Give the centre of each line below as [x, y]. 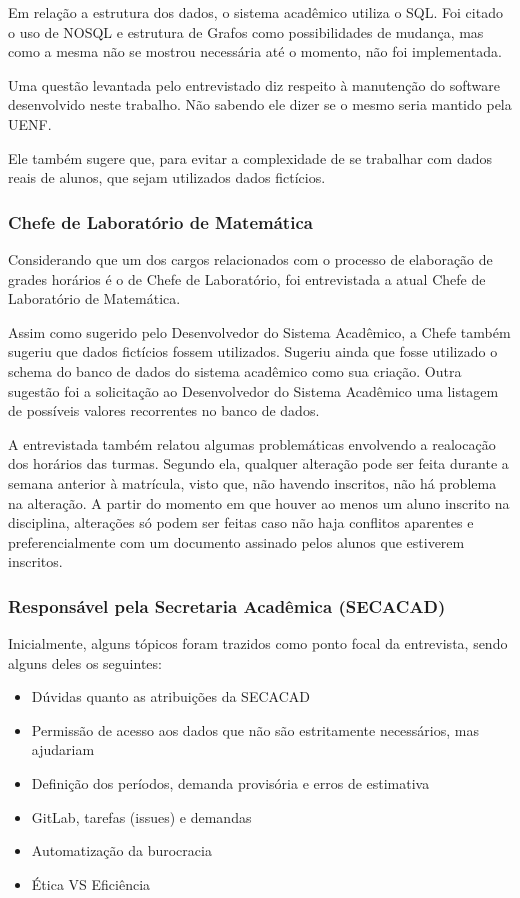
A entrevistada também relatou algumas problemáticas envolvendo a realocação [252, 443]
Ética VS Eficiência [91, 883]
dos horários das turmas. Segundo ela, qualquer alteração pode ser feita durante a [258, 463]
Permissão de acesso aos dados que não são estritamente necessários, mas [255, 729]
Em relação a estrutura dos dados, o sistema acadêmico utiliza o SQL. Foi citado [255, 12]
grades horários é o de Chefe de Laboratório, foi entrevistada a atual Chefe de [247, 278]
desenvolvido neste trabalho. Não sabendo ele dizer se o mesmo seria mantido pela [260, 104]
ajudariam [63, 749]
